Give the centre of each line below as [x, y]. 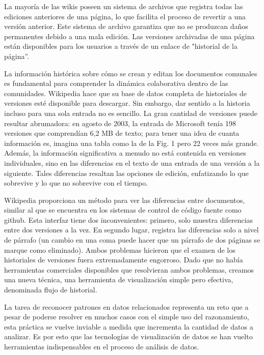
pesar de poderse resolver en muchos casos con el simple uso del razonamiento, [127, 317]
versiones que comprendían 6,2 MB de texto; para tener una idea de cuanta [122, 133]
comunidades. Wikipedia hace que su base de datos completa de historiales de [126, 93]
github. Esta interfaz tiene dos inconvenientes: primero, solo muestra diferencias [129, 219]
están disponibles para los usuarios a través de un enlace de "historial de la [121, 46]
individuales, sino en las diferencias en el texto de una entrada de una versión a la [132, 162]
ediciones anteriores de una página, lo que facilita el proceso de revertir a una [125, 16]
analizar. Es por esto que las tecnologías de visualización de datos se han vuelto [128, 336]
